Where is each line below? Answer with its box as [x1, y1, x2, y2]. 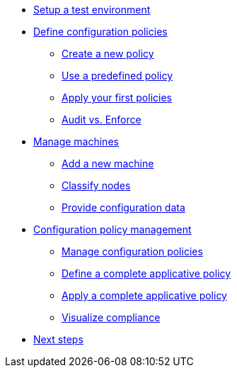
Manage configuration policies [62, 245, 203, 257]
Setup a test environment [33, 4, 151, 16]
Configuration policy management [33, 223, 192, 235]
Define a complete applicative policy [62, 267, 231, 279]
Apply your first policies [62, 91, 172, 104]
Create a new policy [62, 48, 154, 60]
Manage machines [33, 135, 119, 147]
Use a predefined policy [62, 69, 173, 82]
